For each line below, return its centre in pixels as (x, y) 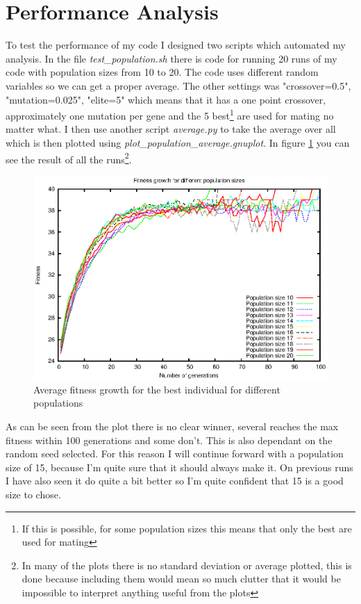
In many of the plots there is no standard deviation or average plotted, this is (187, 565)
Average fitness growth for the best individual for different (157, 389)
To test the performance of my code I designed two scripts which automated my (176, 45)
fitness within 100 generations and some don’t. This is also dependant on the (169, 440)
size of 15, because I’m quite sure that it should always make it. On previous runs (179, 467)
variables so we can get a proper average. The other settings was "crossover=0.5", (178, 85)
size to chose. (33, 495)
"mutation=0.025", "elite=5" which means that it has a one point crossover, (166, 99)
